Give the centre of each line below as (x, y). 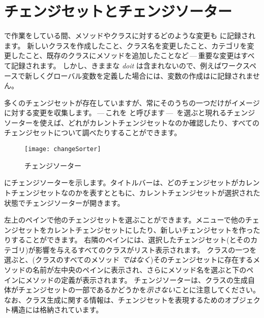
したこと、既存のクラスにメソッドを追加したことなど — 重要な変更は (126, 55)
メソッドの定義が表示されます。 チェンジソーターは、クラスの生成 (136, 279)
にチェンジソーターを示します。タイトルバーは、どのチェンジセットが (121, 182)
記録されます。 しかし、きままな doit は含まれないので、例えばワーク (127, 65)
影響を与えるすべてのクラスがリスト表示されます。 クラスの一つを (146, 249)
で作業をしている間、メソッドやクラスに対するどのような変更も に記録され (130, 35)
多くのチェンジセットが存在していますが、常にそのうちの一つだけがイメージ (132, 102)
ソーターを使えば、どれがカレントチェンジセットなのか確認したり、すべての (132, 122)
